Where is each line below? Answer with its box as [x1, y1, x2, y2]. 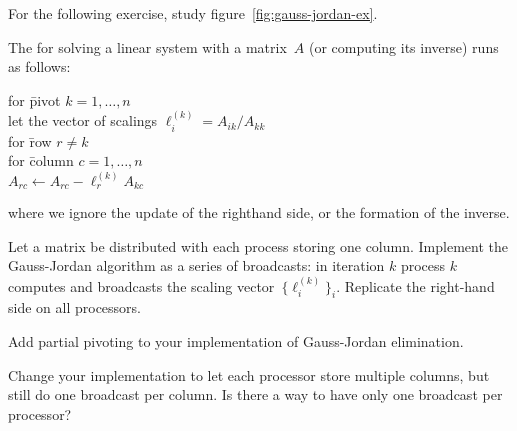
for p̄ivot [8, 89, 61, 110]
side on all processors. [8, 297, 141, 318]
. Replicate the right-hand [336, 275, 495, 296]
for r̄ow [8, 130, 52, 151]
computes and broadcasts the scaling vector [8, 275, 275, 296]
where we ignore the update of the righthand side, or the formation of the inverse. [8, 202, 510, 223]
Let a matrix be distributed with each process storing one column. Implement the [8, 235, 508, 256]
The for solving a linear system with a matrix [8, 36, 287, 57]
